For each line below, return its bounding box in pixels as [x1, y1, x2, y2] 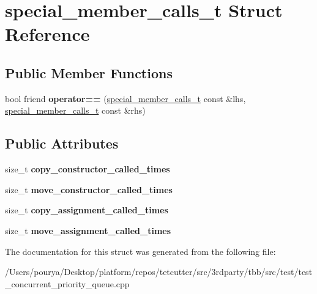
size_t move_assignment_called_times [5, 224, 171, 237]
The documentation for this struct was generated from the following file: [5, 244, 276, 257]
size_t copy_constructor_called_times [5, 163, 170, 175]
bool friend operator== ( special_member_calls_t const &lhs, [5, 92, 246, 105]
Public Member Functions [5, 63, 173, 82]
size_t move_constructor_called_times [5, 183, 173, 196]
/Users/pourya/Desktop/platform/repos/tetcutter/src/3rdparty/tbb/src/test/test [5, 265, 313, 278]
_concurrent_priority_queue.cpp [5, 277, 130, 290]
